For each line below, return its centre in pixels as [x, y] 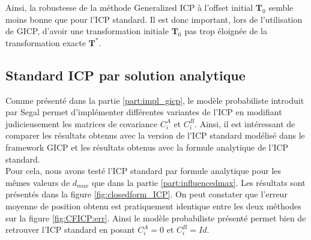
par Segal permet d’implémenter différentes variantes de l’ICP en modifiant [144, 112]
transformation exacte [46, 42]
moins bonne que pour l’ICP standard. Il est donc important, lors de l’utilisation [154, 19]
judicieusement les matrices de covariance [82, 123]
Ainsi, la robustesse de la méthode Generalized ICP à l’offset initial [129, 7]
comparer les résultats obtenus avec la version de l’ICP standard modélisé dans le [155, 135]
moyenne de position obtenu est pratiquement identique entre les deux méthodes [153, 205]
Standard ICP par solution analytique [125, 75]
